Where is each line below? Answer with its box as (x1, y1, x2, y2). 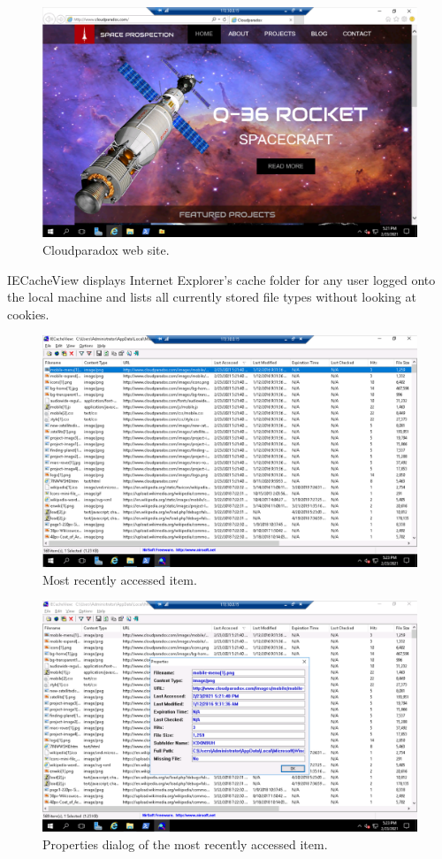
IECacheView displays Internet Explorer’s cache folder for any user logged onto (7, 270, 436, 288)
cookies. (7, 304, 50, 323)
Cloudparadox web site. (42, 241, 170, 259)
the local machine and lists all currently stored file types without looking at (7, 288, 416, 306)
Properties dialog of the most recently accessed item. (42, 834, 328, 853)
